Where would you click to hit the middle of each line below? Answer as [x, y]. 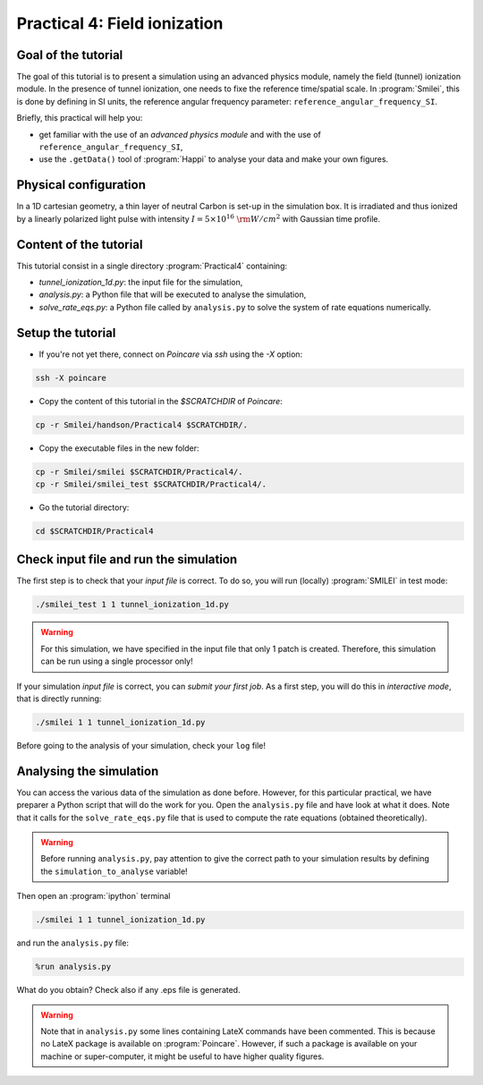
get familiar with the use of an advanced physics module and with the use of [180, 134]
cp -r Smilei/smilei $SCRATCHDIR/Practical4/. [139, 471]
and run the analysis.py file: [73, 943]
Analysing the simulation [88, 771]
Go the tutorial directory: [84, 507]
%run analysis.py [73, 967]
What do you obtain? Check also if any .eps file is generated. [128, 990]
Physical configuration [81, 185]
